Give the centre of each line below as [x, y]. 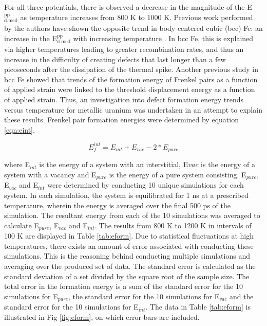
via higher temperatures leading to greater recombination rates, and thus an [124, 49]
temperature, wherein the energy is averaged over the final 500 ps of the [117, 205]
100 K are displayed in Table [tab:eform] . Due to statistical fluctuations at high [129, 236]
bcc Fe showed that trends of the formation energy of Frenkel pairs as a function [131, 79]
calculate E [22, 225]
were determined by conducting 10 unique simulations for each [146, 185]
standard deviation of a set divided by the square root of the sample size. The [127, 276]
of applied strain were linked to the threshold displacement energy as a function [130, 89]
